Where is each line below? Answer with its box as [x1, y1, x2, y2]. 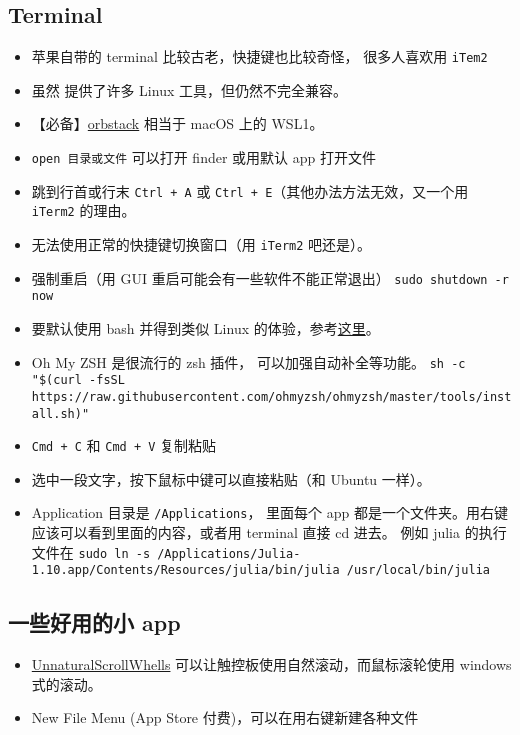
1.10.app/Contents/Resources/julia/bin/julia [31, 563, 340, 578]
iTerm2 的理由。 [31, 200, 136, 221]
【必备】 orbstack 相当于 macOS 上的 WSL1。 [31, 113, 324, 134]
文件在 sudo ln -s [31, 541, 151, 562]
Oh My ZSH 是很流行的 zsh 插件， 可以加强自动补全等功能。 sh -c [31, 351, 466, 372]
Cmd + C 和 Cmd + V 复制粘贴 [31, 435, 217, 456]
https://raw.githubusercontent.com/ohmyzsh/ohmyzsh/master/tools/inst [31, 389, 512, 404]
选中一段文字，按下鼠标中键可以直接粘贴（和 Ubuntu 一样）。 [31, 468, 431, 489]
